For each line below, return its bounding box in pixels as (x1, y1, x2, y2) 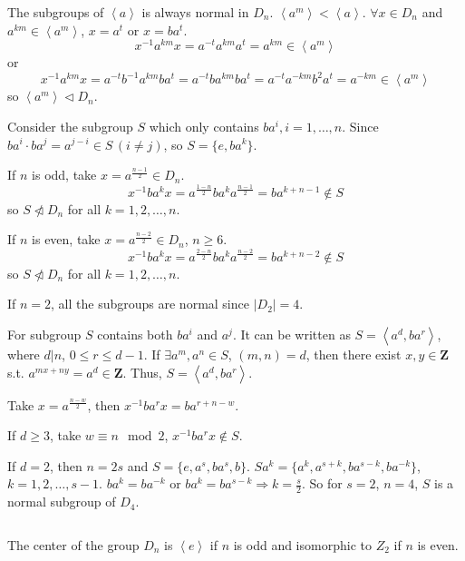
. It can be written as (232, 324, 351, 343)
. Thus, (122, 362, 162, 381)
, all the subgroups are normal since (51, 294, 249, 313)
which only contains (149, 116, 259, 135)
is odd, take (32, 165, 97, 184)
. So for (301, 474, 343, 493)
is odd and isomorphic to (233, 535, 372, 554)
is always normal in (141, 3, 249, 21)
